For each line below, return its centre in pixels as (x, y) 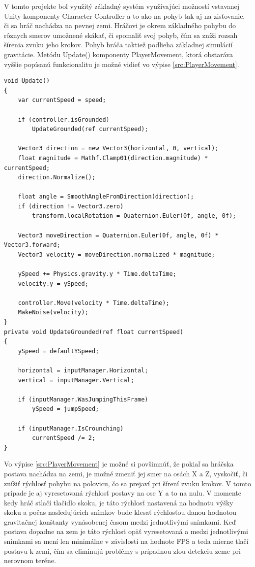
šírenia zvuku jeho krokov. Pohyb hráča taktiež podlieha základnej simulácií (118, 45)
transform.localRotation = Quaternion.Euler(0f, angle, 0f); (134, 216)
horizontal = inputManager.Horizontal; (83, 370)
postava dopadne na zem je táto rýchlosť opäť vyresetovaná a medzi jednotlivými (126, 531)
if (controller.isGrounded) (64, 119)
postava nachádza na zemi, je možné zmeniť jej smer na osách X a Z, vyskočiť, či (126, 473)
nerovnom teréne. (30, 560)
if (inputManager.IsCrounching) (71, 428)
